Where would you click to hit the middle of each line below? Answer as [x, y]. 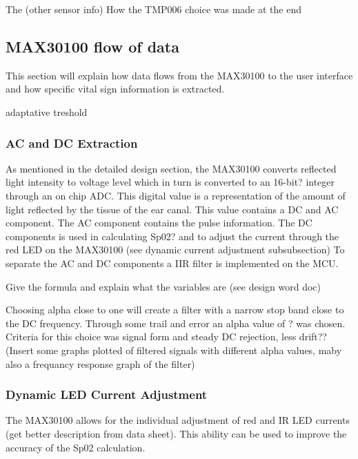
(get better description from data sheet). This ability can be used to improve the [176, 433]
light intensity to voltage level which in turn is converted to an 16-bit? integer [170, 182]
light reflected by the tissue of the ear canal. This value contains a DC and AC [172, 209]
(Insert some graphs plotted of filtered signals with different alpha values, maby [174, 350]
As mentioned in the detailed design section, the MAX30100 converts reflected [171, 168]
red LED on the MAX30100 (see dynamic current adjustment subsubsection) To [175, 250]
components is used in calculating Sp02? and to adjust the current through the [172, 236]
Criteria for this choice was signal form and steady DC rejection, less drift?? [166, 336]
